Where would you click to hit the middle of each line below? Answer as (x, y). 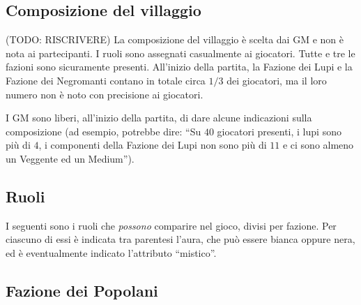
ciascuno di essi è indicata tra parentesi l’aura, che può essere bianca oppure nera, (180, 239)
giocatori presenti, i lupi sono (279, 131)
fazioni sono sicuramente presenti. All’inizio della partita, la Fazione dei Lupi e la (179, 67)
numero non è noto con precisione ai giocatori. (105, 94)
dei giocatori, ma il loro (277, 80)
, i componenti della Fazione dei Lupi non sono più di (153, 145)
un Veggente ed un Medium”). (70, 158)
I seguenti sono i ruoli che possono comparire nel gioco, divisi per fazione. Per (171, 225)
